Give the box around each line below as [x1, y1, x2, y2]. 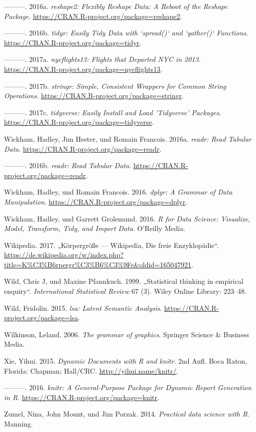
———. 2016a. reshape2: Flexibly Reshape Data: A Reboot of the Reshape [4, 1, 228, 11]
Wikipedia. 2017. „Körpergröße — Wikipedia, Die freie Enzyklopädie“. [4, 239, 219, 250]
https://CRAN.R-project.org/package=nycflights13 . [4, 63, 162, 74]
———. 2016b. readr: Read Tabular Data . [4, 160, 131, 171]
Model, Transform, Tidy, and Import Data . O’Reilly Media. [4, 223, 186, 233]
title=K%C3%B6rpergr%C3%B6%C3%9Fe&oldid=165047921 [4, 259, 191, 269]
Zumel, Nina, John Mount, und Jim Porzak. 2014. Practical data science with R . [4, 409, 250, 419]
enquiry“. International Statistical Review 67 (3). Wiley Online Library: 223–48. [4, 286, 247, 296]
